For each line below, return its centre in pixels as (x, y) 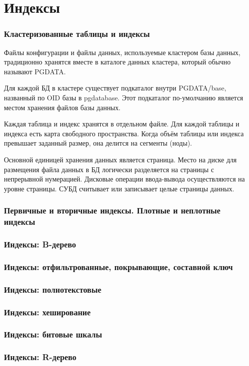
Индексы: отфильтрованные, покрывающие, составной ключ (119, 266)
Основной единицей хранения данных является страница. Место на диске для (120, 159)
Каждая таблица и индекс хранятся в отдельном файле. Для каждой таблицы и (122, 124)
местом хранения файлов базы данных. (62, 107)
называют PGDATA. (35, 71)
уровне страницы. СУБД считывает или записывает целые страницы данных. (119, 188)
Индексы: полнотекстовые (53, 289)
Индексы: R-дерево (40, 357)
